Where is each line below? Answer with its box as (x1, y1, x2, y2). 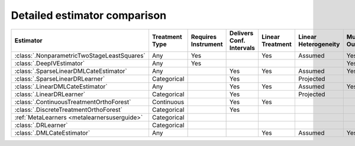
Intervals (229, 44, 256, 52)
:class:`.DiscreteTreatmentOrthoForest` (14, 105, 122, 114)
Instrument (191, 40, 223, 48)
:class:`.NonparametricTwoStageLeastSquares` (14, 51, 146, 59)
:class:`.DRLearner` (14, 121, 68, 129)
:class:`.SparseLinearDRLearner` (14, 74, 105, 82)
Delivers (229, 29, 254, 37)
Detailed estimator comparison (11, 9, 167, 22)
